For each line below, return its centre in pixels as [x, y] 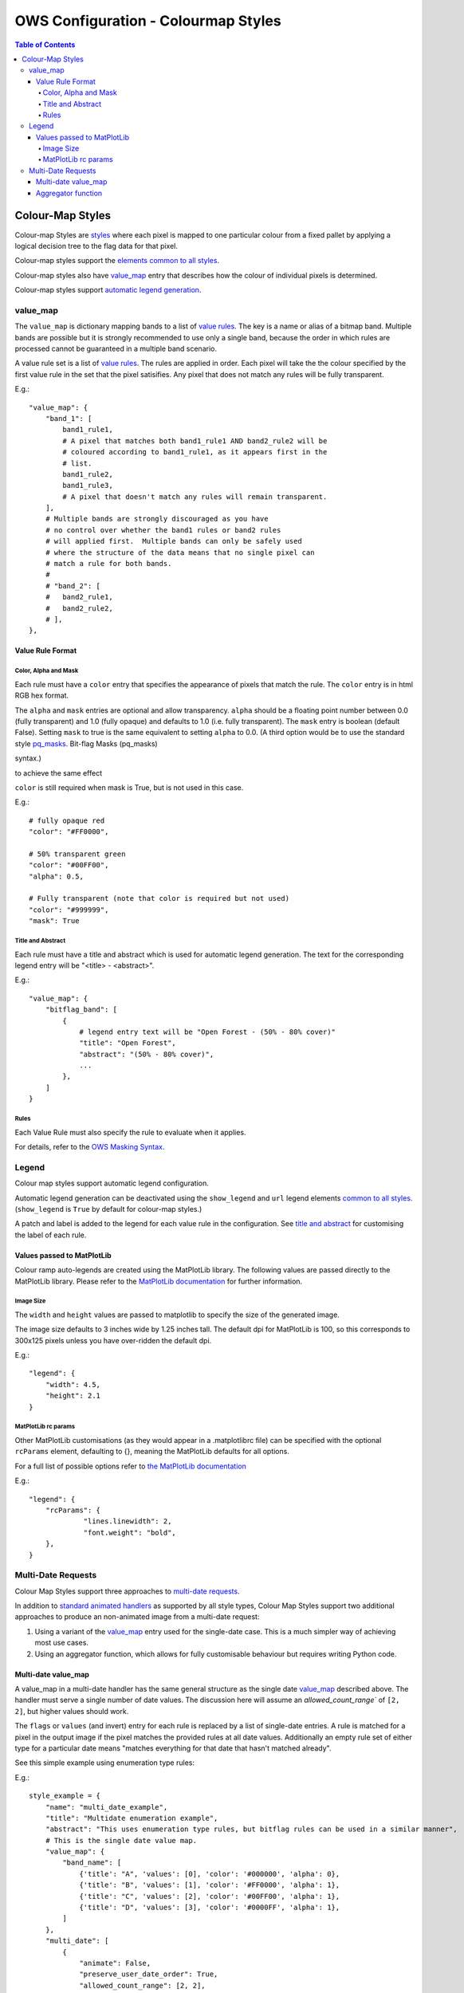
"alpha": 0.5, [56, 876]
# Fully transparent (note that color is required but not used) [159, 898]
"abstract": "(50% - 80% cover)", [147, 1054]
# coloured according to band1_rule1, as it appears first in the [195, 452]
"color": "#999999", [69, 910]
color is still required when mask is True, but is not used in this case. [129, 787]
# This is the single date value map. [121, 1840]
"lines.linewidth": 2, [128, 1521]
